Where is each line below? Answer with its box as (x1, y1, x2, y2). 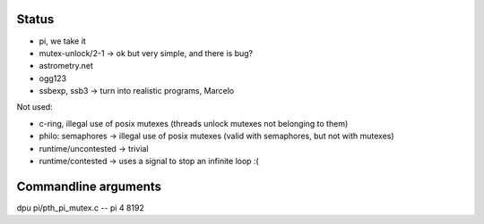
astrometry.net (39, 61, 94, 71)
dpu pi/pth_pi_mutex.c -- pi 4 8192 (16, 202, 145, 213)
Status (16, 12, 55, 27)
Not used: (16, 102, 53, 112)
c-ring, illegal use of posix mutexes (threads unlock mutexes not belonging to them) (39, 118, 349, 129)
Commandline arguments (16, 178, 161, 194)
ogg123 (39, 72, 67, 84)
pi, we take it (39, 36, 87, 46)
